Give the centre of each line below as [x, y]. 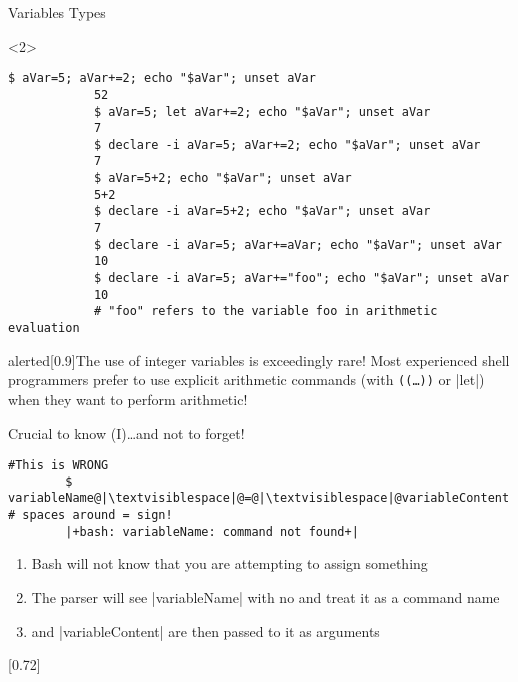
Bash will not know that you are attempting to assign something [229, 563]
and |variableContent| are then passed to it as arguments [205, 630]
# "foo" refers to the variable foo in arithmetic [265, 311]
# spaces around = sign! [90, 515]
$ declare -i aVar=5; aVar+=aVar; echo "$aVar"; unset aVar [297, 244]
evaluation [44, 328]
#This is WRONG [58, 465]
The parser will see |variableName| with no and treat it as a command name [265, 597]
